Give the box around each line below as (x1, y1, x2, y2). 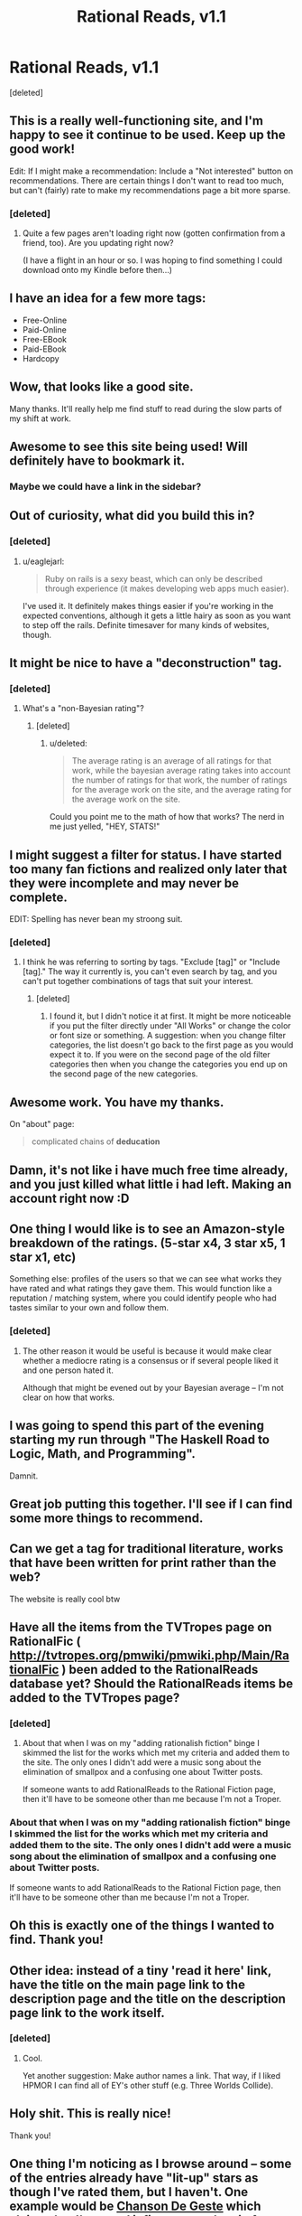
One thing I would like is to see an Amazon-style (9, 1222, 286, 1237)
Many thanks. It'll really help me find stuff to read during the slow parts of (9, 403, 282, 414)
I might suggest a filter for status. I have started (9, 847, 282, 862)
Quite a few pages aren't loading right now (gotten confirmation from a (22, 228, 286, 239)
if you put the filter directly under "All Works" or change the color (49, 1020, 291, 1031)
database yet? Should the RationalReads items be (9, 1676, 294, 1692)
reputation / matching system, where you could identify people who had (9, 1292, 277, 1303)
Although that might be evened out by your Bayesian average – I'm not (22, 1382, 284, 1393)
